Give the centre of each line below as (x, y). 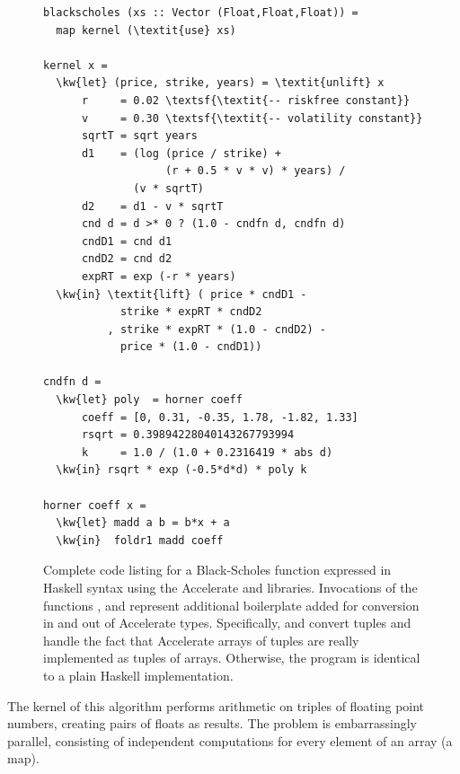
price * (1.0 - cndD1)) (191, 347)
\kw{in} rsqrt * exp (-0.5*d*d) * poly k (181, 470)
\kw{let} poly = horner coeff (149, 400)
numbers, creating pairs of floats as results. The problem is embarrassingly (212, 723)
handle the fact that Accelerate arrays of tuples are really (201, 640)
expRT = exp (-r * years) (159, 276)
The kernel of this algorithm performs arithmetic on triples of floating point (216, 705)
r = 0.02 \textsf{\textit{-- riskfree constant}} (246, 100)
